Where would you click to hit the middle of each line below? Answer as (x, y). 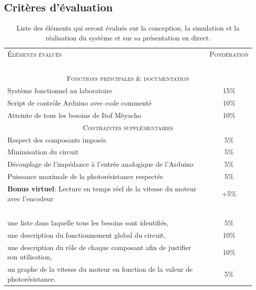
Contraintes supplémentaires (128, 127)
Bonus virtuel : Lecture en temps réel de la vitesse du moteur (102, 188)
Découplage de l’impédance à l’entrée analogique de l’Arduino (100, 164)
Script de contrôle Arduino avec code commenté (80, 103)
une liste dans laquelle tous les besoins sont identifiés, (88, 223)
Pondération (229, 54)
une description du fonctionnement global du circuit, (87, 235)
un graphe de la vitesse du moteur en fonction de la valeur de (100, 269)
